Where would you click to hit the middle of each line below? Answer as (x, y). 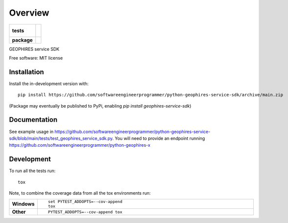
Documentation (33, 120)
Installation (26, 72)
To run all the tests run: (32, 171)
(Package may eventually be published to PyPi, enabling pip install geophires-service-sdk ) (100, 106)
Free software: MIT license (36, 58)
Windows (23, 204)
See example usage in (31, 132)
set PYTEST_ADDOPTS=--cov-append (85, 202)
